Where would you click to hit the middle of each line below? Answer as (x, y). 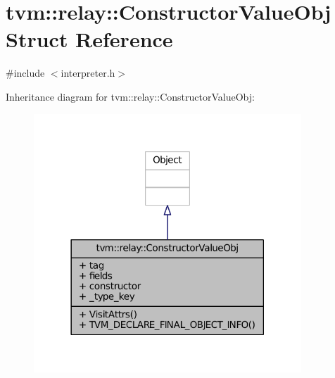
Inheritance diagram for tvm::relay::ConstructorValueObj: (130, 96)
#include (25, 73)
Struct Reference (89, 39)
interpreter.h (88, 73)
